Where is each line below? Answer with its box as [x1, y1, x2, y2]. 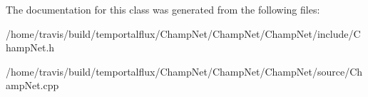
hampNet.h [6, 40, 55, 55]
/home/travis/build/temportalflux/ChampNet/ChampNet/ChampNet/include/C [6, 26, 361, 41]
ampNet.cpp [6, 78, 59, 93]
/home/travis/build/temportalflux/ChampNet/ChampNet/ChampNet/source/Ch [6, 63, 363, 78]
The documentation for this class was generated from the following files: [6, 2, 320, 16]
